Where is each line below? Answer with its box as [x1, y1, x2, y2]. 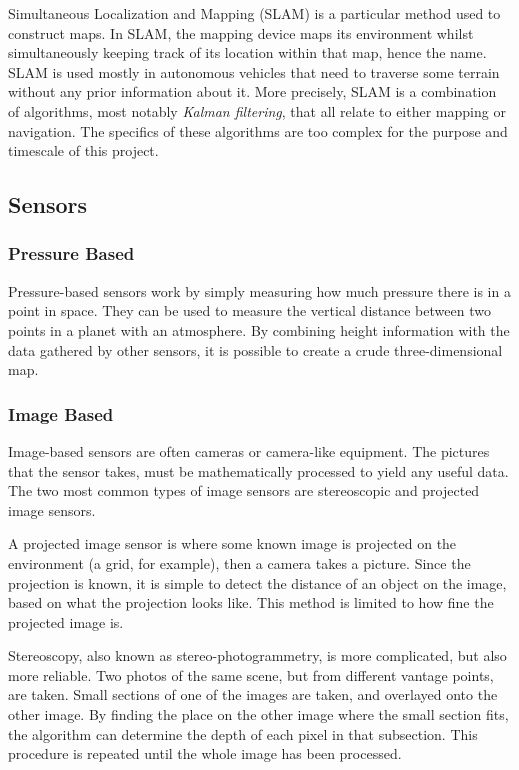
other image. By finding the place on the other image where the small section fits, [8, 704, 509, 725]
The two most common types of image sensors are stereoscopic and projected [8, 480, 480, 501]
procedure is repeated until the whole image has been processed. [8, 743, 402, 764]
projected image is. [8, 611, 124, 632]
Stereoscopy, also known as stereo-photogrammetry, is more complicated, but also [8, 645, 507, 666]
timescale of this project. [8, 140, 159, 161]
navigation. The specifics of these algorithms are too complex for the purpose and [8, 120, 508, 141]
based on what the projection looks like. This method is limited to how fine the [8, 592, 494, 613]
